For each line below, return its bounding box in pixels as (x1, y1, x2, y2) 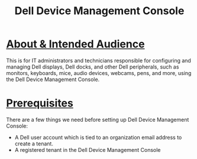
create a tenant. (14, 140, 53, 147)
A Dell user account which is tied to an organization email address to (14, 134, 182, 141)
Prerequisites (6, 96, 74, 110)
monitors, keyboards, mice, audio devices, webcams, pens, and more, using (6, 69, 192, 76)
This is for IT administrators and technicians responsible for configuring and (6, 57, 191, 64)
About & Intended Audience (6, 37, 145, 51)
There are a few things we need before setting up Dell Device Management (6, 116, 189, 123)
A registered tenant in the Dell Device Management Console (14, 146, 161, 153)
